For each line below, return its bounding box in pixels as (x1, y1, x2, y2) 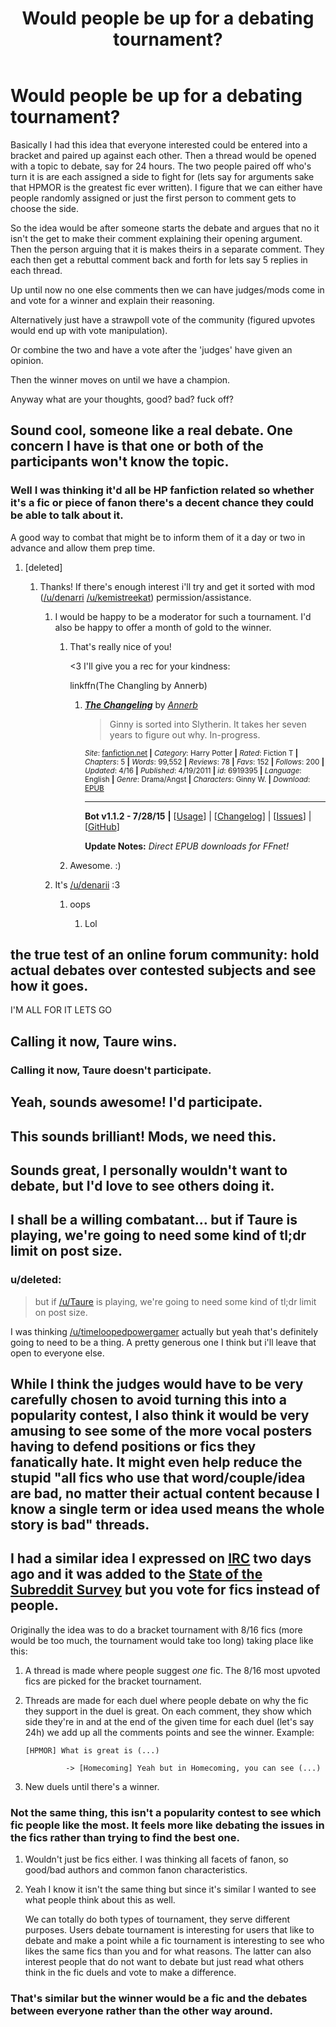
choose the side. (10, 202, 80, 214)
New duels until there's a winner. (24, 1780, 160, 1792)
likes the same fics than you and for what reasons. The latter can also (24, 1945, 312, 1957)
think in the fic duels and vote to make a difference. (24, 1967, 237, 1979)
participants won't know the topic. (10, 453, 230, 471)
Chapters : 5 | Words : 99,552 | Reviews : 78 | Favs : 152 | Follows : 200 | (84, 757, 325, 767)
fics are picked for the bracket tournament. (24, 1675, 202, 1687)
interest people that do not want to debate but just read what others (24, 1956, 305, 1968)
